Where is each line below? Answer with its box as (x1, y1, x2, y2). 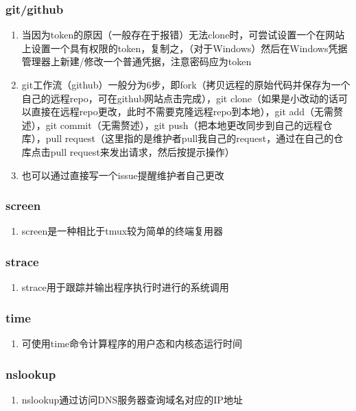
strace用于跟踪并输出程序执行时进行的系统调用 (21, 280, 229, 294)
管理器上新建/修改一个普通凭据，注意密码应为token (21, 54, 252, 69)
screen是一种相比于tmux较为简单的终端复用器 (21, 224, 224, 238)
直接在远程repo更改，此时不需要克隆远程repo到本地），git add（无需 (31, 104, 334, 119)
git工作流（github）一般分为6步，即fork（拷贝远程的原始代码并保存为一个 (21, 78, 351, 91)
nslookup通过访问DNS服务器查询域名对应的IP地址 (21, 392, 243, 406)
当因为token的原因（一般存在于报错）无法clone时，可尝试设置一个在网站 (21, 27, 345, 42)
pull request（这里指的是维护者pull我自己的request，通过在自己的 (45, 131, 334, 145)
